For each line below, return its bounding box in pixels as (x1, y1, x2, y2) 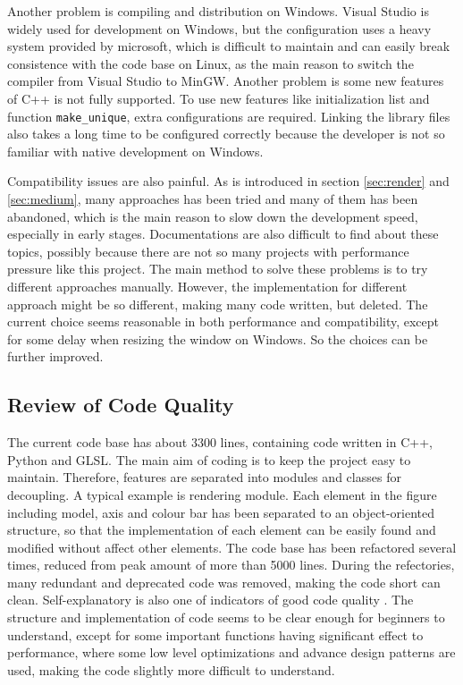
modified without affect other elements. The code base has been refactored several (7, 537, 457, 556)
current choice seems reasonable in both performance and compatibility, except (7, 312, 440, 331)
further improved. (7, 347, 104, 366)
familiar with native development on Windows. (7, 141, 264, 160)
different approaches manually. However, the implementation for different (7, 276, 408, 295)
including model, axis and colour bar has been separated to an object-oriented (7, 503, 434, 521)
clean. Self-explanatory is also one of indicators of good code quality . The (7, 590, 414, 609)
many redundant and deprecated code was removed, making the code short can (7, 572, 441, 591)
